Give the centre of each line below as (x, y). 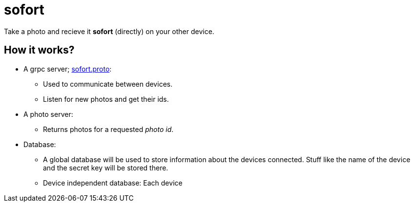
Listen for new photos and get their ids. (106, 99)
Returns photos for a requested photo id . (108, 129)
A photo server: (48, 114)
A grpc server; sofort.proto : (68, 69)
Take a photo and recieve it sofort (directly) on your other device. (109, 31)
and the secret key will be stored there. (106, 168)
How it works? (39, 50)
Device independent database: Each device (113, 183)
